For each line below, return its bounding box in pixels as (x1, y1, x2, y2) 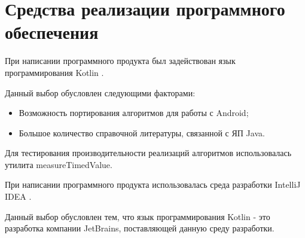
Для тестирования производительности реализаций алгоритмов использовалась (5, 147, 292, 159)
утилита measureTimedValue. (5, 158, 112, 170)
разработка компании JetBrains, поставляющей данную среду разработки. (5, 222, 274, 234)
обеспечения (5, 20, 99, 44)
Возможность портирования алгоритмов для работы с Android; (19, 106, 249, 119)
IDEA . (5, 190, 32, 203)
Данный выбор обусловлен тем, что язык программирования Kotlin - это (5, 210, 270, 222)
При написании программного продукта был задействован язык (5, 54, 236, 67)
